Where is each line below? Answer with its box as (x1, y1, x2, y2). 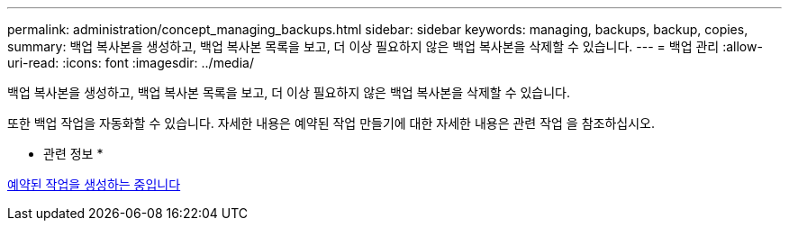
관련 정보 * (43, 146, 104, 161)
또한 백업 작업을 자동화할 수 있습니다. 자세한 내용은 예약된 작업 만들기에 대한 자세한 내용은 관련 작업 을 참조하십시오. (7, 115, 656, 131)
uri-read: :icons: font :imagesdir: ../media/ (7, 55, 254, 70)
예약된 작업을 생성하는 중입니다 (7, 177, 181, 192)
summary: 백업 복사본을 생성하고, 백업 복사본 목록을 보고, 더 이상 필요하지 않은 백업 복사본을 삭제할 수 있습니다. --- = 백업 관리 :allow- (7, 39, 763, 54)
